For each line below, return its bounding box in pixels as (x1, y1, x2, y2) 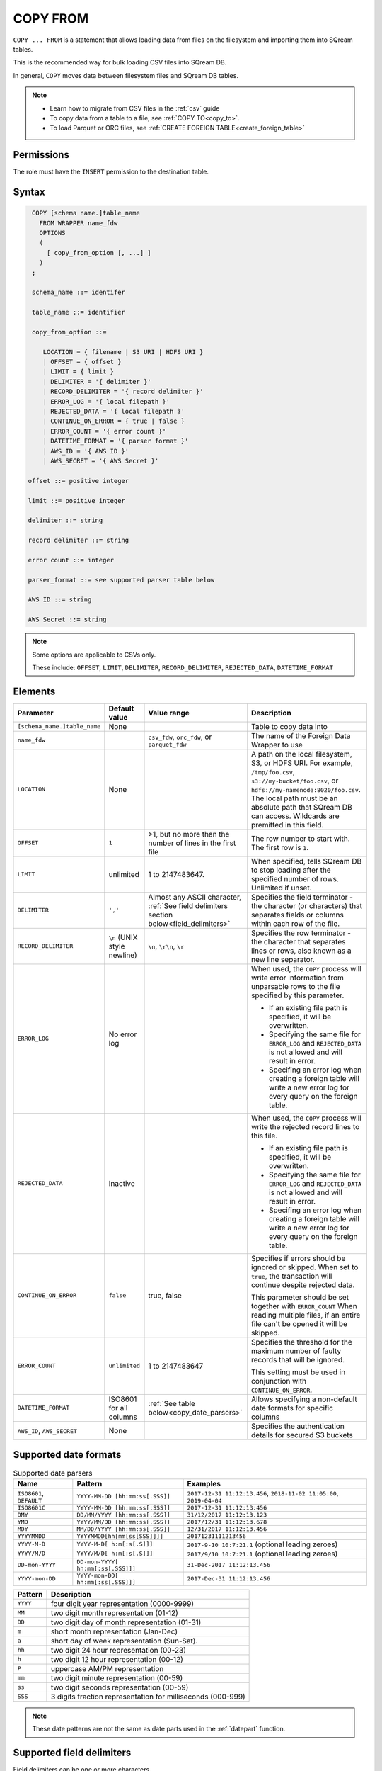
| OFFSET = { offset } (42, 358, 122, 366)
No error (108, 1029, 137, 1039)
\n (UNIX (108, 932, 138, 942)
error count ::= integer (28, 556, 115, 564)
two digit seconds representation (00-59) (50, 1682, 189, 1692)
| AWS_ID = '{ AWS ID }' (42, 447, 129, 455)
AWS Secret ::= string (28, 616, 107, 623)
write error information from (251, 973, 345, 983)
